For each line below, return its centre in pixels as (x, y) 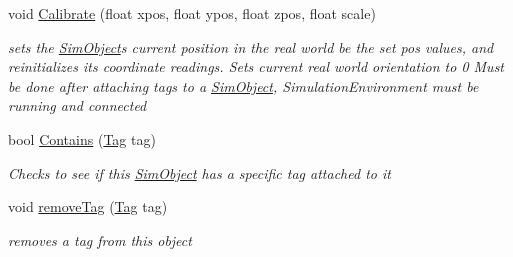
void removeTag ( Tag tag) (88, 206)
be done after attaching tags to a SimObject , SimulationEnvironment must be (243, 85)
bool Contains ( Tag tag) (82, 138)
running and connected (77, 105)
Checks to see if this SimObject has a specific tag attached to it (199, 172)
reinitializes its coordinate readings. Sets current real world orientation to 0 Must (256, 66)
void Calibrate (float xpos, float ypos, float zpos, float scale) (192, 13)
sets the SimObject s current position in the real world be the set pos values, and (251, 46)
